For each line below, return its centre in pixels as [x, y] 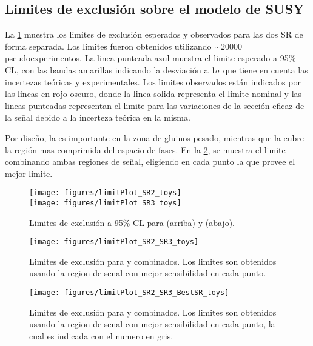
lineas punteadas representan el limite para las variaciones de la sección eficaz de [155, 105]
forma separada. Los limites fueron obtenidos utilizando [108, 46]
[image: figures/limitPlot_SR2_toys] [105, 193]
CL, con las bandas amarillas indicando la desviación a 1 [110, 69]
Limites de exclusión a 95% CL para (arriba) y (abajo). [132, 222]
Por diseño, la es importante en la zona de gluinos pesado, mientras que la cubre [155, 137]
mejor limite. [29, 173]
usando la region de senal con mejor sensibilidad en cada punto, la [152, 324]
